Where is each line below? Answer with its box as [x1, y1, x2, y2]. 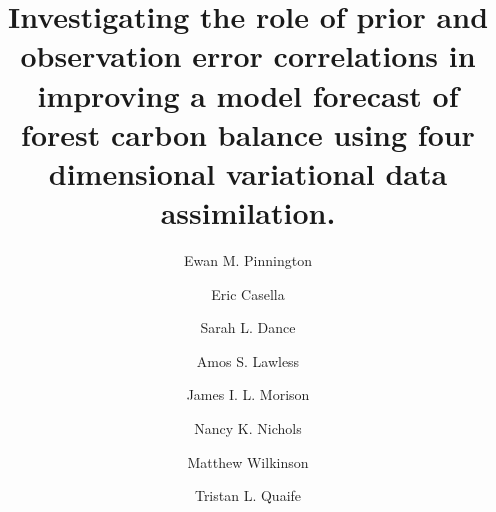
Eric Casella [211, 283, 285, 304]
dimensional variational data [48, 152, 448, 193]
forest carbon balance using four [21, 113, 475, 154]
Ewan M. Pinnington [184, 250, 312, 271]
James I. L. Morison [186, 384, 310, 405]
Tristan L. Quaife [194, 485, 302, 506]
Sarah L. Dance [200, 317, 296, 338]
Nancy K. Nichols [194, 418, 302, 439]
